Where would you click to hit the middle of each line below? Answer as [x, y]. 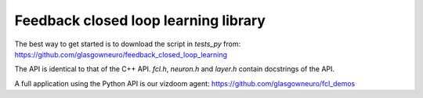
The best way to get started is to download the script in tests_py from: [128, 44]
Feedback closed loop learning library [140, 20]
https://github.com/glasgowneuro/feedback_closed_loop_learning [121, 54]
